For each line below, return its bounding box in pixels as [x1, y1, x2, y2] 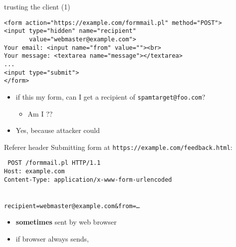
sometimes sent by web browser [15, 217, 117, 227]
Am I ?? [27, 108, 53, 119]
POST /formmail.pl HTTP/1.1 [7, 159, 101, 167]
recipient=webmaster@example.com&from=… [4, 202, 140, 210]
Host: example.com [4, 168, 65, 175]
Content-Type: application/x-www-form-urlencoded [4, 176, 172, 183]
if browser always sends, [15, 233, 89, 244]
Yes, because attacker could [15, 125, 100, 135]
